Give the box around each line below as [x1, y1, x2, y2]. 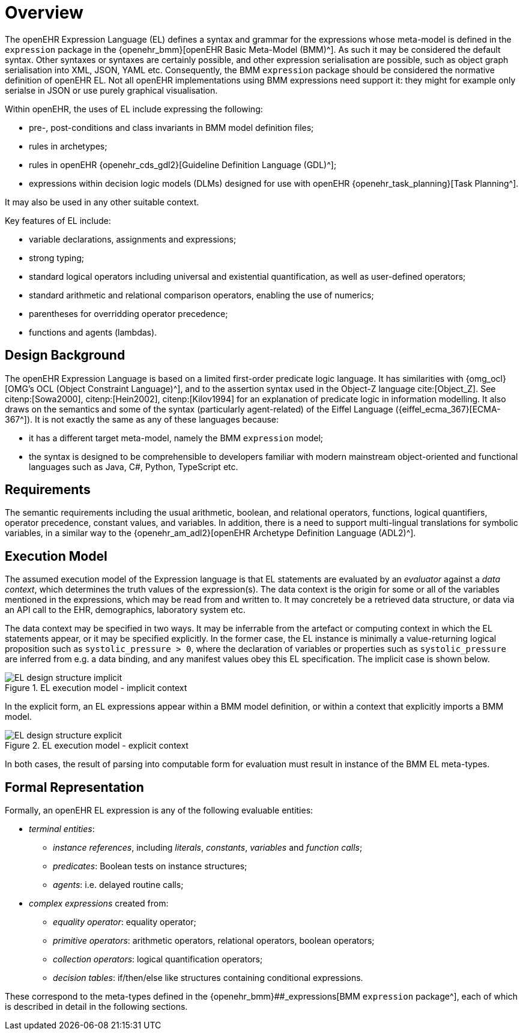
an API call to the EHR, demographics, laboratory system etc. [5, 605, 246, 615]
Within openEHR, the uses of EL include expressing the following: [5, 103, 263, 114]
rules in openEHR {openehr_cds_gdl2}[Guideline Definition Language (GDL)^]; [29, 159, 337, 170]
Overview [5, 2, 83, 23]
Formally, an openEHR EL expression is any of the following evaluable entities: [5, 805, 313, 816]
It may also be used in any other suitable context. [5, 196, 199, 207]
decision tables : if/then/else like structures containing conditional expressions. [53, 973, 363, 983]
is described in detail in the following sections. [5, 1001, 188, 1012]
